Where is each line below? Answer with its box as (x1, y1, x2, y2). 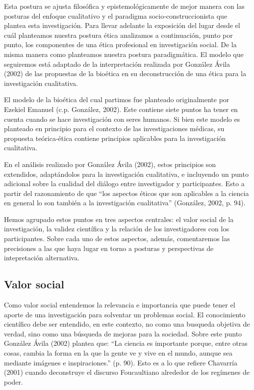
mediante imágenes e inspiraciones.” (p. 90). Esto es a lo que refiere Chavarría (4, 357, 237, 367)
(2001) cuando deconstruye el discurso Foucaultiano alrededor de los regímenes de (4, 367, 250, 377)
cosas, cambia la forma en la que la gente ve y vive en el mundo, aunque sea (4, 348, 233, 358)
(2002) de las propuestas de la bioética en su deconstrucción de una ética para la (4, 68, 246, 79)
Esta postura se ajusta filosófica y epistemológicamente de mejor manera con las (4, 1, 245, 11)
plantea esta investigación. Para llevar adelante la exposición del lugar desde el (4, 20, 240, 30)
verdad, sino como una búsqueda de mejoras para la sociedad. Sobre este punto (4, 328, 242, 338)
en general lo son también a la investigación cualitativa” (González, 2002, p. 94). (4, 197, 246, 208)
